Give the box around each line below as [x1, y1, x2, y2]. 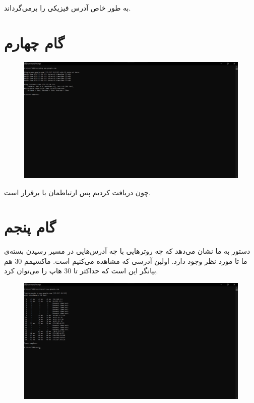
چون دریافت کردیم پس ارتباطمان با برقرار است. [4, 187, 151, 197]
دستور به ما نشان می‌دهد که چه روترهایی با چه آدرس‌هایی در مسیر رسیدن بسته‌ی [4, 246, 250, 256]
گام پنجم [4, 216, 56, 237]
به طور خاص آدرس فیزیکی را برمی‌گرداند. [4, 3, 131, 13]
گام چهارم [4, 32, 65, 53]
